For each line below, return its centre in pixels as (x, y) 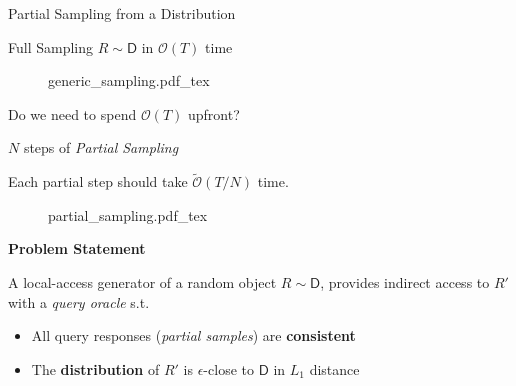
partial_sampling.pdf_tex (128, 214)
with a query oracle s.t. (79, 301)
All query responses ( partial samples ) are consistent (193, 335)
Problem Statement (77, 248)
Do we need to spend (72, 113)
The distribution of (95, 368)
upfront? (213, 113)
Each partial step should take (98, 181)
